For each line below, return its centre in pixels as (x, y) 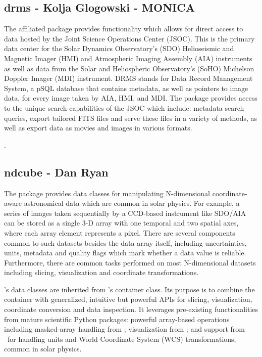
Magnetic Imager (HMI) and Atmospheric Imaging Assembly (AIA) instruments (128, 58)
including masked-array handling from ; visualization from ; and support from (124, 329)
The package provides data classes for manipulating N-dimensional (107, 193)
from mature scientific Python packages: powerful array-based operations (117, 319)
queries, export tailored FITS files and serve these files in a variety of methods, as (131, 118)
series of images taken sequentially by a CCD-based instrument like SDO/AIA (125, 213)
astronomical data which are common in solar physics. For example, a (132, 203)
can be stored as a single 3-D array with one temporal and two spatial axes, (121, 223)
